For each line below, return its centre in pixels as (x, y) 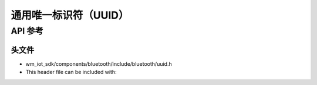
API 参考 (27, 31)
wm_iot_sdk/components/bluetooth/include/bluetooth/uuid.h (99, 63)
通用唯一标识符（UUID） (70, 15)
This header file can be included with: (71, 72)
